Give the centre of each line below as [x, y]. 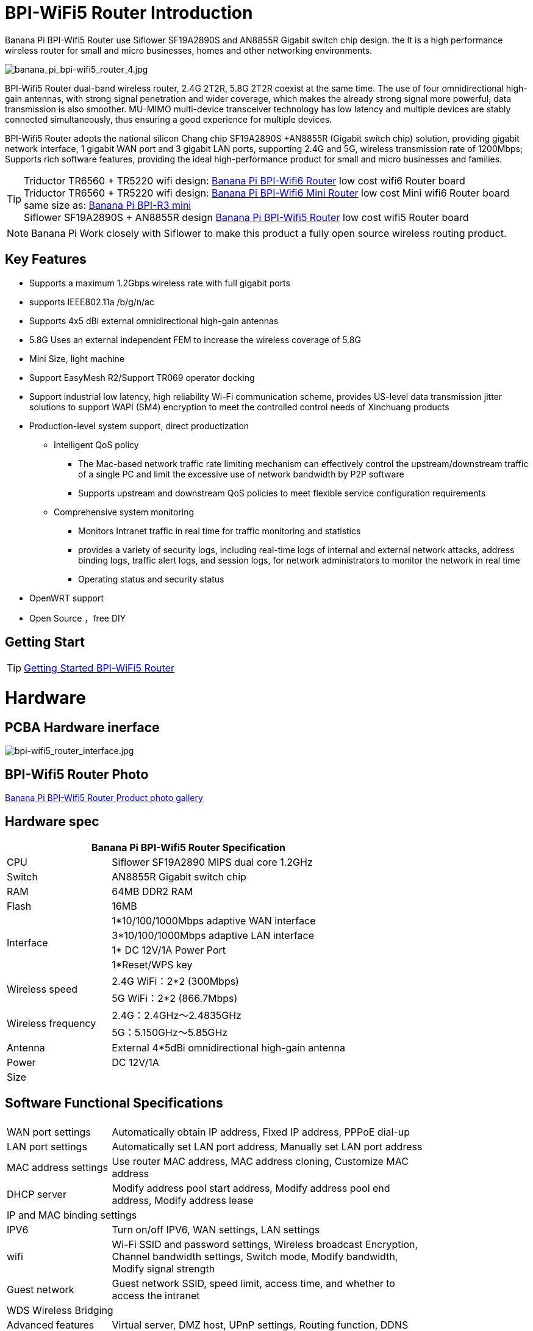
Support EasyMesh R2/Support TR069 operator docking [142, 377]
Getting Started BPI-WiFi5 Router [99, 668]
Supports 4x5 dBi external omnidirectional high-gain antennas [154, 321]
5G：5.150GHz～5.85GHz [170, 1033]
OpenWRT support [67, 598]
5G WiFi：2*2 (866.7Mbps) [175, 999]
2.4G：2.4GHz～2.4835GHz [177, 1016]
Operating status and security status [151, 579]
